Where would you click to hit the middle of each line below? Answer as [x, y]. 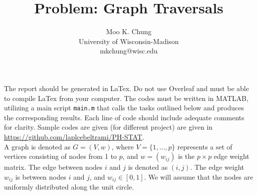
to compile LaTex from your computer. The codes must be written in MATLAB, [126, 98]
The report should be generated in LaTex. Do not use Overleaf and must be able [127, 88]
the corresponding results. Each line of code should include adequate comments [124, 117]
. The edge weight [217, 167]
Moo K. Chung [129, 31]
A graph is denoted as [37, 146]
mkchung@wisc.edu [129, 51]
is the [186, 156]
